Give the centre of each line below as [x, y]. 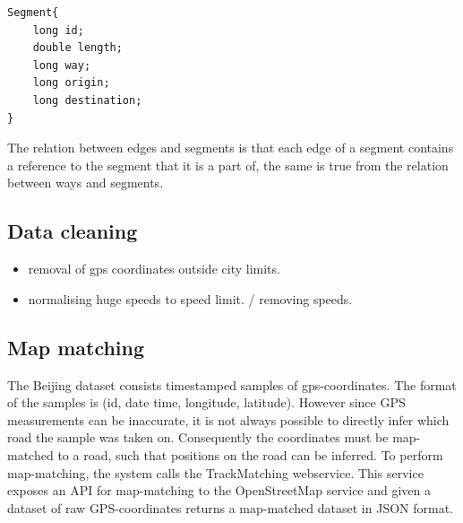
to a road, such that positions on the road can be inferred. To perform [250, 454]
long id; [58, 30]
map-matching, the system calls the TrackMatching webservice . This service [215, 472]
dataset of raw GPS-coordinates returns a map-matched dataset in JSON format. [230, 507]
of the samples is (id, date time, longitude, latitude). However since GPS [206, 402]
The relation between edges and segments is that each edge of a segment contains [231, 148]
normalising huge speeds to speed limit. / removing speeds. [190, 298]
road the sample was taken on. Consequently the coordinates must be [198, 437]
